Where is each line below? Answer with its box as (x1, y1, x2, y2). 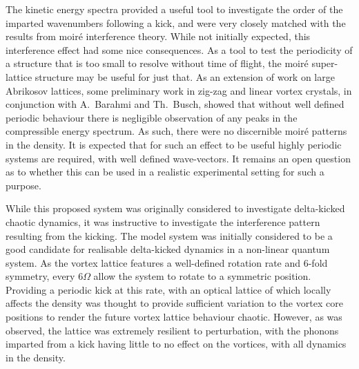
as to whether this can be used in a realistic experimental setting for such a (6, 164, 324, 179)
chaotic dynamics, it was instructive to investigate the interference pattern (6, 214, 320, 229)
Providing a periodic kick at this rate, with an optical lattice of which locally (6, 282, 331, 296)
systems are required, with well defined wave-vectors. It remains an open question (6, 151, 351, 165)
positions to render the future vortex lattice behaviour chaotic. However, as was (6, 310, 342, 324)
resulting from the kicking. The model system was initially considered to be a (6, 228, 333, 243)
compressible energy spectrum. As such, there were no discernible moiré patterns (6, 124, 347, 138)
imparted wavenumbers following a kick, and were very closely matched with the (6, 15, 346, 30)
